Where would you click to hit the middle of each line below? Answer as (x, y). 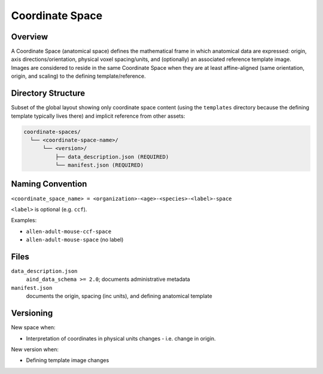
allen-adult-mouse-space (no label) (75, 240)
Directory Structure (48, 93)
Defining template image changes (68, 360)
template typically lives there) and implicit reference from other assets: (98, 116)
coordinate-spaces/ (52, 132)
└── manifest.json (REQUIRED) (99, 165)
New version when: (35, 349)
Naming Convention (49, 184)
